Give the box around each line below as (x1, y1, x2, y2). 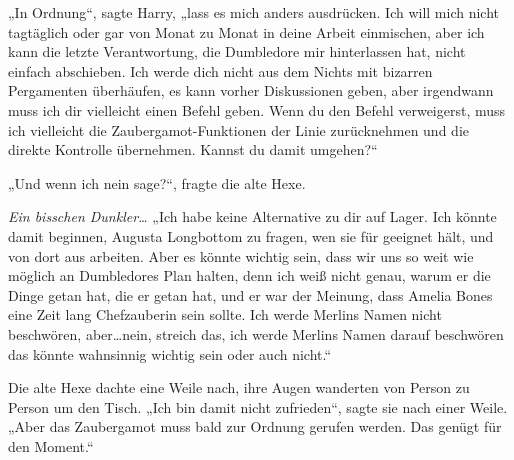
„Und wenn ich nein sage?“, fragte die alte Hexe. (8, 172, 306, 193)
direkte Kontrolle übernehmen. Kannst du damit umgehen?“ (8, 139, 378, 160)
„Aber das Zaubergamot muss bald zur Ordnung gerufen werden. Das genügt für (8, 416, 502, 437)
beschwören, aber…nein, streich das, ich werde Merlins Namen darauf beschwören (8, 323, 504, 344)
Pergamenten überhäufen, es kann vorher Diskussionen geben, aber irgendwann (8, 80, 494, 101)
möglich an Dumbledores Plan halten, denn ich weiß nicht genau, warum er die (8, 265, 491, 286)
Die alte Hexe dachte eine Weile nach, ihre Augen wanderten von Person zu (8, 377, 470, 398)
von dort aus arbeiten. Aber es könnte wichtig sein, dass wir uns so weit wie (8, 245, 474, 266)
